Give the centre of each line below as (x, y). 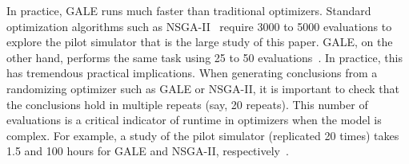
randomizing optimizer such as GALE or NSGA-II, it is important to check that (203, 88)
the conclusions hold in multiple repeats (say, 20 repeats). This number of (187, 104)
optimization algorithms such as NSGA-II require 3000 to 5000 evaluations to (199, 26)
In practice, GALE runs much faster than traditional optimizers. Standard (189, 10)
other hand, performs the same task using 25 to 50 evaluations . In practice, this (204, 57)
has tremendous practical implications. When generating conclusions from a (192, 73)
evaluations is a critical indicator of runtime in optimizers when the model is (194, 120)
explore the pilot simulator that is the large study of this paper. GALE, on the (200, 42)
